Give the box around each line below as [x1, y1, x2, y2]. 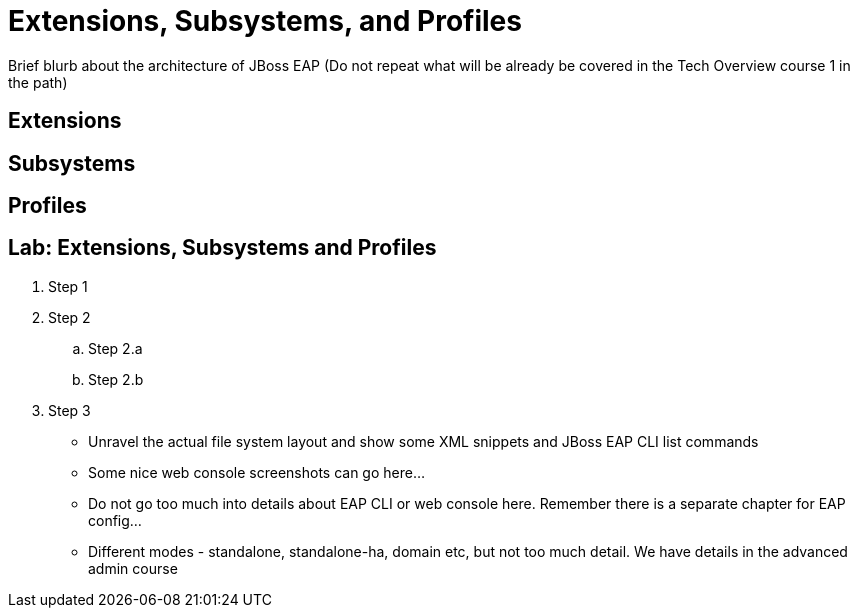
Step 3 [48, 401, 91, 419]
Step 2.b [88, 370, 144, 388]
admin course [88, 559, 178, 577]
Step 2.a [88, 339, 143, 357]
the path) [8, 73, 68, 91]
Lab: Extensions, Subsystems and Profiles [8, 235, 437, 261]
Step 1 [48, 277, 88, 295]
